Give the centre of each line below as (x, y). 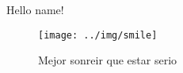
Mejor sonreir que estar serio (108, 60)
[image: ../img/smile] (98, 35)
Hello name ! (35, 9)
